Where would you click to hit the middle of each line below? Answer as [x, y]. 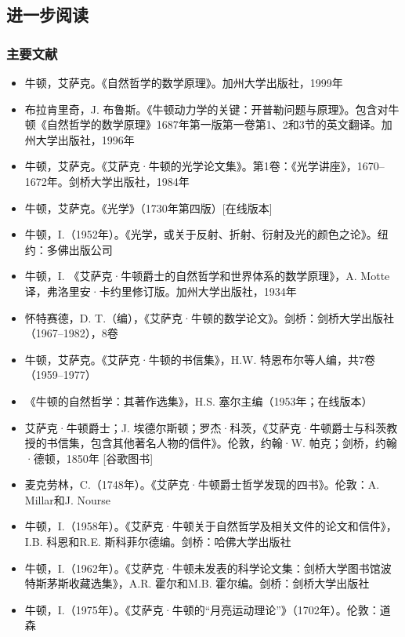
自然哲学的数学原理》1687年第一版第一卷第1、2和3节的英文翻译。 [214, 124]
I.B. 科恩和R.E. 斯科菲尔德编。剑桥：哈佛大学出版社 [158, 542]
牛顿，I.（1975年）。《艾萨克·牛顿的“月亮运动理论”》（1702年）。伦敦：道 [208, 609]
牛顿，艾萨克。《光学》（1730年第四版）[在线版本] [148, 207]
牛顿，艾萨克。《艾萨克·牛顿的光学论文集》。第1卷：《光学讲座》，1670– [204, 166]
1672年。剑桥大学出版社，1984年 [107, 181]
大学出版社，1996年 [85, 139]
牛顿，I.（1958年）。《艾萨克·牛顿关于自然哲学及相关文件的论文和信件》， [211, 526]
